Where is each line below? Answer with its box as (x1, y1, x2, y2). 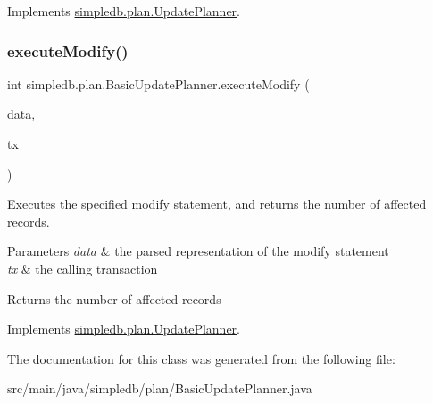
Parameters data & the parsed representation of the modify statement (7, 242, 389, 260)
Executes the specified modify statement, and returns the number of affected (7, 194, 427, 213)
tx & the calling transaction (7, 259, 158, 277)
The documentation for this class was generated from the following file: (7, 349, 396, 367)
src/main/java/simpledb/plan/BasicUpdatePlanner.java (7, 379, 312, 398)
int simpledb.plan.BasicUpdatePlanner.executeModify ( (7, 74, 310, 93)
